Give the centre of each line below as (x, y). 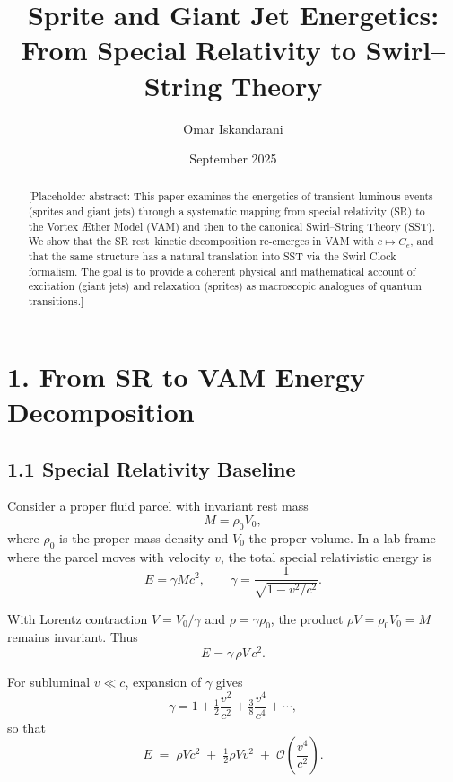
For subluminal (49, 682)
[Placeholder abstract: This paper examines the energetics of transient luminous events (231, 196)
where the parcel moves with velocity (109, 556)
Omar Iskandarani (233, 128)
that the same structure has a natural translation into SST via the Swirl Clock (212, 256)
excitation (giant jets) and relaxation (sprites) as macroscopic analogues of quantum (225, 286)
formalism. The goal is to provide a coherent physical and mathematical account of (222, 271)
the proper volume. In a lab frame (342, 537)
